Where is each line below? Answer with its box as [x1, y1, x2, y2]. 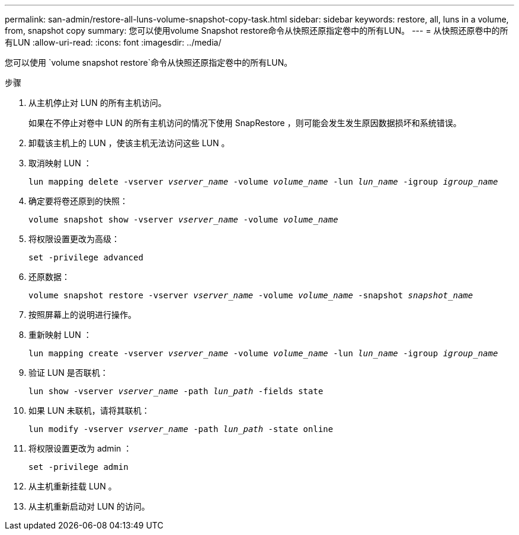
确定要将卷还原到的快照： [28, 196, 128, 206]
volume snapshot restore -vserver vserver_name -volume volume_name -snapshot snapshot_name [28, 291, 473, 300]
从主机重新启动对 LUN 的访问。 [28, 501, 150, 511]
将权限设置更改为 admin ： [28, 443, 132, 453]
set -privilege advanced [28, 253, 143, 262]
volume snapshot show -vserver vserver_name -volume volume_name [28, 215, 338, 224]
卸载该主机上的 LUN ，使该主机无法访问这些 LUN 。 [28, 138, 230, 148]
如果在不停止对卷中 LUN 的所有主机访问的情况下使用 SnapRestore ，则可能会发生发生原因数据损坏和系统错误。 [28, 118, 462, 128]
